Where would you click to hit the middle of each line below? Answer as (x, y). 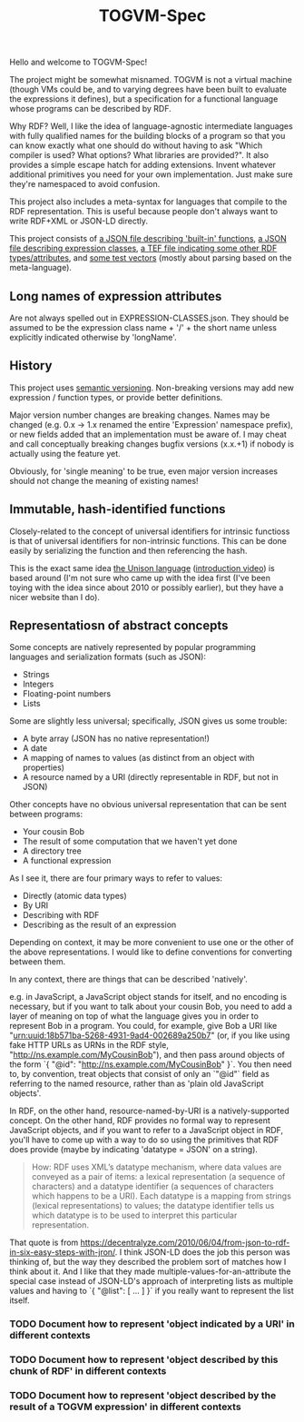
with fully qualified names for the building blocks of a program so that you (147, 136)
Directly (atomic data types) (74, 896)
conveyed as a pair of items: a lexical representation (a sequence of (158, 1177)
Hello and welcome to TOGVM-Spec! (78, 62)
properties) (44, 767)
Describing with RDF (61, 915)
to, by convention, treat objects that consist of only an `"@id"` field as (140, 1074)
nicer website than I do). (54, 597)
